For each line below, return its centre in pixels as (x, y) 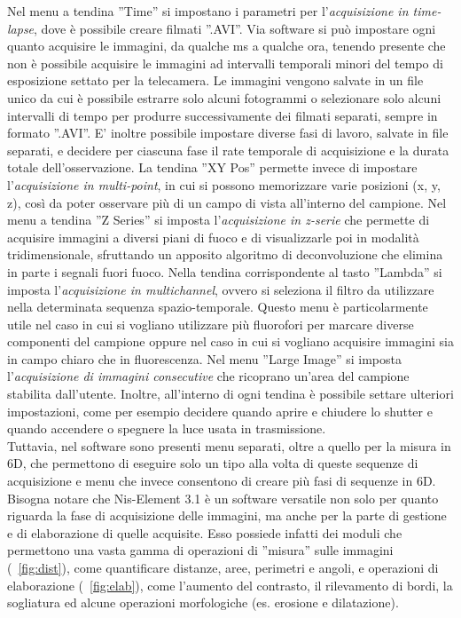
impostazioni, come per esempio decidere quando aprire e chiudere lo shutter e (220, 411)
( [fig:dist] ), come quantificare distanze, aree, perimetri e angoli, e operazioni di (223, 567)
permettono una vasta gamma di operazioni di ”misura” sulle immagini (200, 550)
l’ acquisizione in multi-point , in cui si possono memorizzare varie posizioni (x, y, (224, 184)
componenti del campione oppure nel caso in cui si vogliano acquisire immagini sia (230, 341)
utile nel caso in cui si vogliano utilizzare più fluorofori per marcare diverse (211, 324)
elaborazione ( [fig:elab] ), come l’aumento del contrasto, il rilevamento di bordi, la (230, 585)
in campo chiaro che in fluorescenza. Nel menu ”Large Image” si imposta (204, 358)
